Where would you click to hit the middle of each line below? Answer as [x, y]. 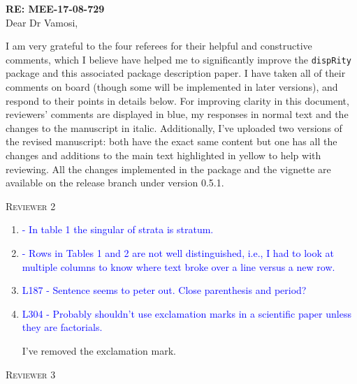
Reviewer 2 [31, 206]
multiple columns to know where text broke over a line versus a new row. [178, 266]
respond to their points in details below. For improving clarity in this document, [177, 100]
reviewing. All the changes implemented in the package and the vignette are [168, 169]
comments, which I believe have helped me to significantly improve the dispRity [178, 59]
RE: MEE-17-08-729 [55, 8]
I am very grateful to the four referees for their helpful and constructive [159, 46]
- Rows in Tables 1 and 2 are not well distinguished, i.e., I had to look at [178, 252]
